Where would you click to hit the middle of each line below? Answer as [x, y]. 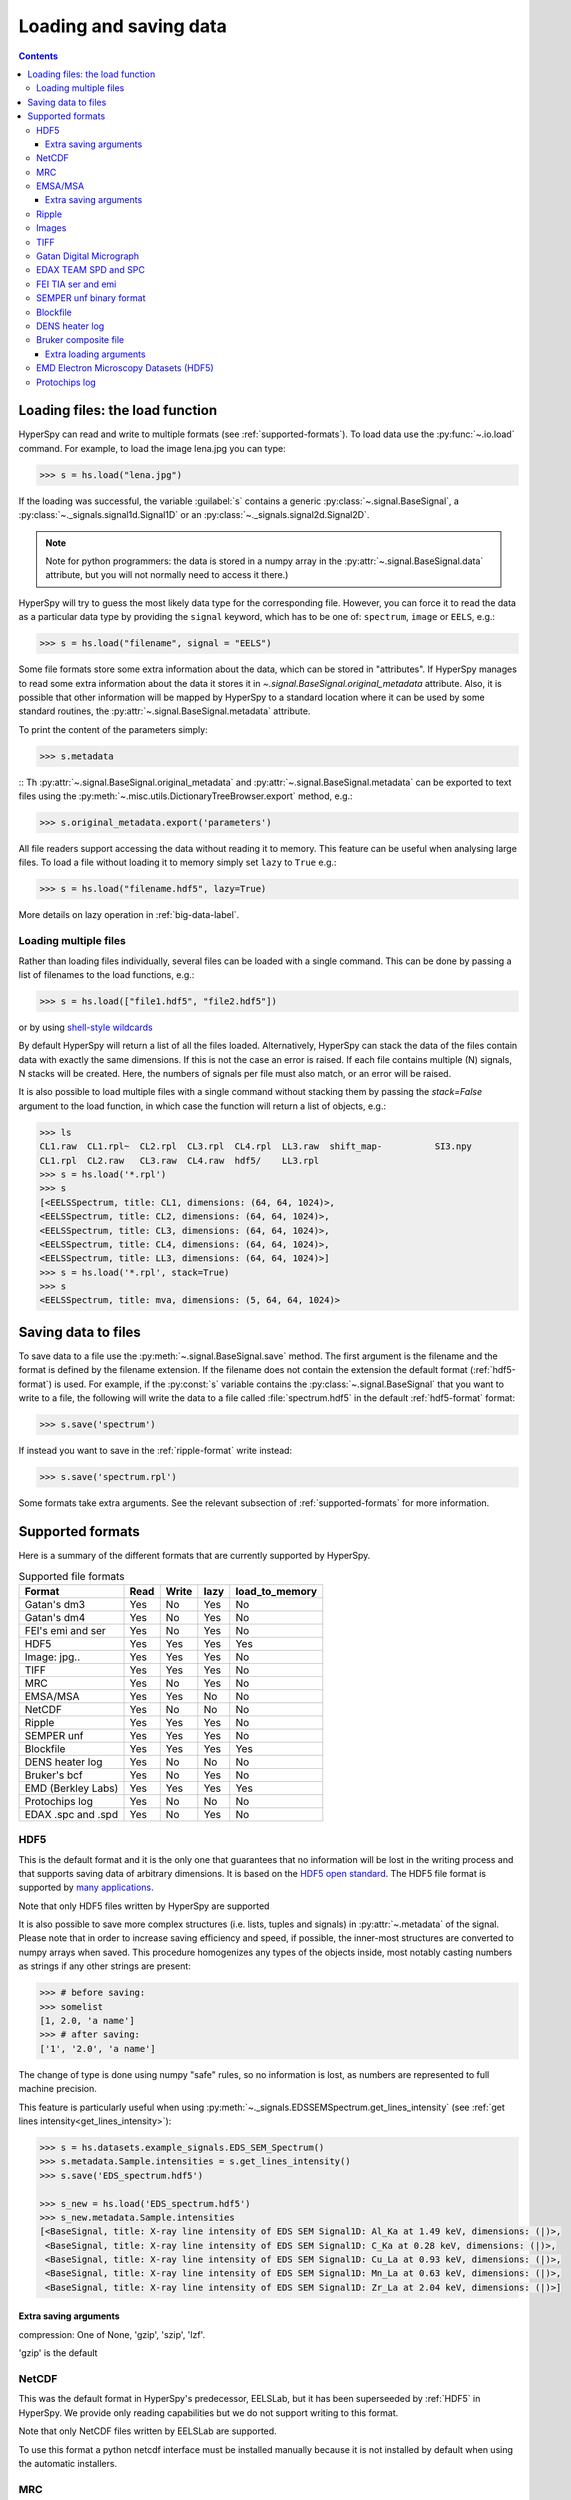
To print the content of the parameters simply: [113, 729]
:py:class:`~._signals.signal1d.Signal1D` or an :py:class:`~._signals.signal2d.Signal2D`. [194, 515]
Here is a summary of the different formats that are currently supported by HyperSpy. [194, 1555]
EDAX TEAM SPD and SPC [90, 270]
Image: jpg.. [52, 1657]
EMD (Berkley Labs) [71, 1788]
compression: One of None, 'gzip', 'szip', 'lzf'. [111, 2334]
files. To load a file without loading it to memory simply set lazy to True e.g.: [177, 862]
